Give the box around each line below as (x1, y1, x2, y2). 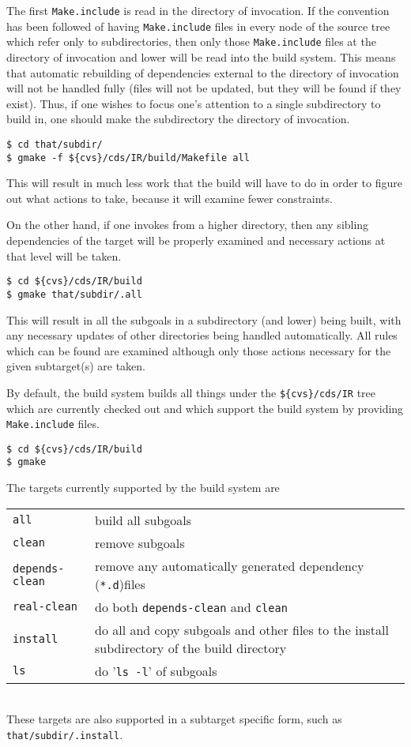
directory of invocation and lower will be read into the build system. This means (6, 48, 396, 65)
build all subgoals (95, 510, 191, 529)
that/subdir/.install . (6, 726, 123, 742)
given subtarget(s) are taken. (6, 358, 146, 374)
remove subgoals (95, 533, 185, 552)
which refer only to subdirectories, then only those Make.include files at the (6, 33, 376, 50)
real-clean (13, 600, 77, 614)
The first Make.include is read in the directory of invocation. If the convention (6, 2, 390, 18)
